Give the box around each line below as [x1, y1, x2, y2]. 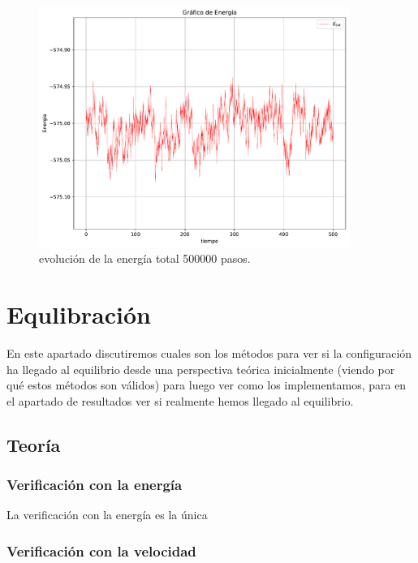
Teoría [6, 432, 61, 457]
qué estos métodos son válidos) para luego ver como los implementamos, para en [6, 376, 407, 393]
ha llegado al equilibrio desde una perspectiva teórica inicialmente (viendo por [6, 360, 395, 377]
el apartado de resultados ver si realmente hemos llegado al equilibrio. [6, 392, 354, 409]
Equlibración [6, 298, 151, 330]
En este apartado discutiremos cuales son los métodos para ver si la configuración [6, 344, 412, 361]
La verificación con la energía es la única [6, 506, 208, 523]
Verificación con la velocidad [6, 540, 196, 561]
